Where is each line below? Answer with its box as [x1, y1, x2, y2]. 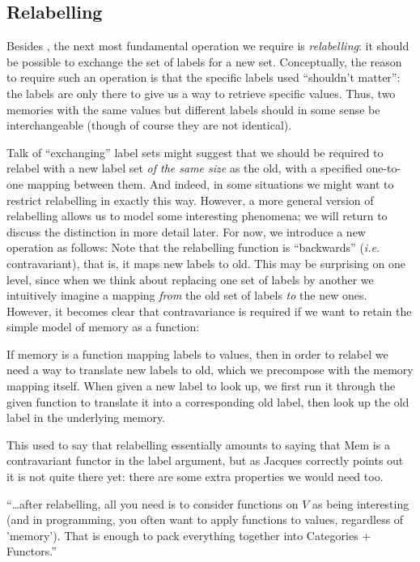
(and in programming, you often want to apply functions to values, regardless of [6, 511, 404, 528]
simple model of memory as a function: [6, 318, 200, 335]
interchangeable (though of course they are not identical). [6, 117, 292, 134]
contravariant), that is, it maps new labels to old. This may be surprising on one [6, 254, 405, 271]
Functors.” [6, 543, 57, 560]
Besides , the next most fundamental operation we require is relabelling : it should [6, 37, 409, 54]
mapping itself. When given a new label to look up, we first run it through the [6, 377, 396, 394]
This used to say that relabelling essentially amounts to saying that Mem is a [6, 436, 390, 453]
